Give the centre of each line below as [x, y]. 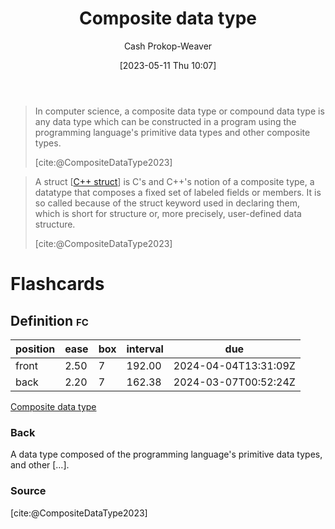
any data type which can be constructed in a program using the [165, 121]
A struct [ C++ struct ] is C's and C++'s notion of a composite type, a [174, 181]
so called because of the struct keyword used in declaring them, [167, 203]
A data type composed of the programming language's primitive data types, [166, 454]
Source [28, 491]
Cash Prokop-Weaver [168, 46]
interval [145, 349]
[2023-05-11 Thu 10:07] [168, 65]
